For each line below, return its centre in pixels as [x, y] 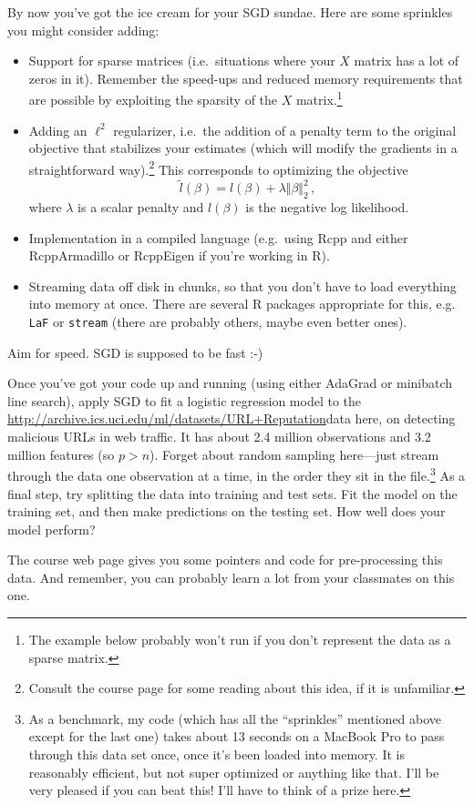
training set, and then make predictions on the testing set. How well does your [227, 511]
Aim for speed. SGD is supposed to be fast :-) [135, 352]
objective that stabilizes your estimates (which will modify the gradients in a [243, 148]
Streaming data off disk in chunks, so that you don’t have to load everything [242, 285]
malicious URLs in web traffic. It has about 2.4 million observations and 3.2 [219, 437]
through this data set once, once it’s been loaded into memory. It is [216, 754]
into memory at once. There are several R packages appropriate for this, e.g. [242, 304]
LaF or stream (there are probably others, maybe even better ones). [218, 322]
